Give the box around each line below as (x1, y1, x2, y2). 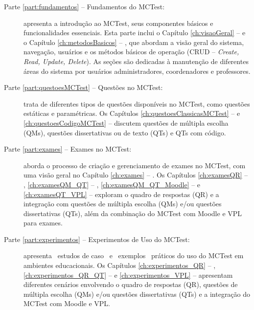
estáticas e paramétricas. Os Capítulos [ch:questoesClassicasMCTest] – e (23, 108, 240, 118)
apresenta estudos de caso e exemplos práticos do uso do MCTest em (23, 250, 244, 261)
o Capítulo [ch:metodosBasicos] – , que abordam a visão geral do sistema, (23, 37, 244, 47)
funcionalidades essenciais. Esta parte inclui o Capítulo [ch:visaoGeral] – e (23, 27, 246, 38)
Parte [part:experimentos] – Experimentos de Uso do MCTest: (4, 234, 190, 244)
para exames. (23, 218, 63, 228)
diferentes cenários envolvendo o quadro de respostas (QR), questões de (23, 279, 238, 289)
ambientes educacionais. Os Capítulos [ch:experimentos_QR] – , (23, 260, 216, 270)
